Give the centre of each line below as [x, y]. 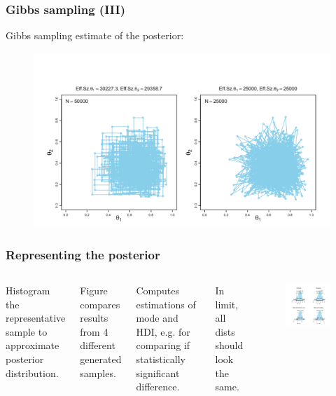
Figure [94, 291]
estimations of [166, 304]
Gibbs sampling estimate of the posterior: [95, 35]
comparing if [163, 345]
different [98, 345]
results [94, 318]
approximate [33, 345]
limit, [227, 304]
